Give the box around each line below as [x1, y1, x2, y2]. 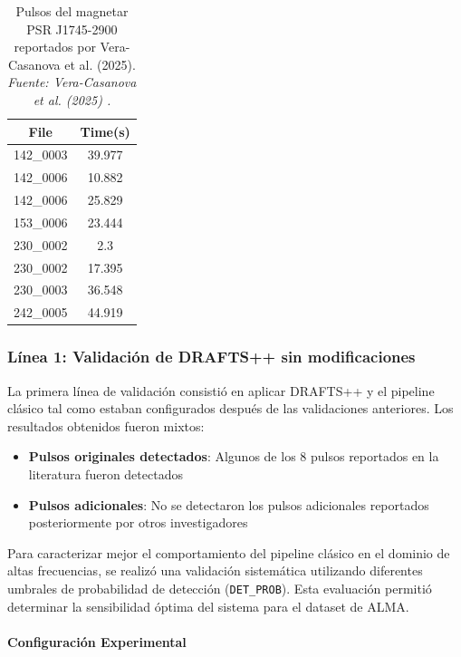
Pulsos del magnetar [15, 2, 129, 20]
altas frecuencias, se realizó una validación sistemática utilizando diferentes [7, 561, 423, 580]
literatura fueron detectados [28, 465, 183, 483]
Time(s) [80, 121, 130, 140]
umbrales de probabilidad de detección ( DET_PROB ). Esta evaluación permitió [7, 578, 432, 597]
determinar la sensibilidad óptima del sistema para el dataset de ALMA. [7, 596, 409, 615]
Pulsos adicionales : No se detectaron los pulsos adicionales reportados [28, 495, 429, 514]
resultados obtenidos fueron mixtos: [7, 416, 205, 435]
